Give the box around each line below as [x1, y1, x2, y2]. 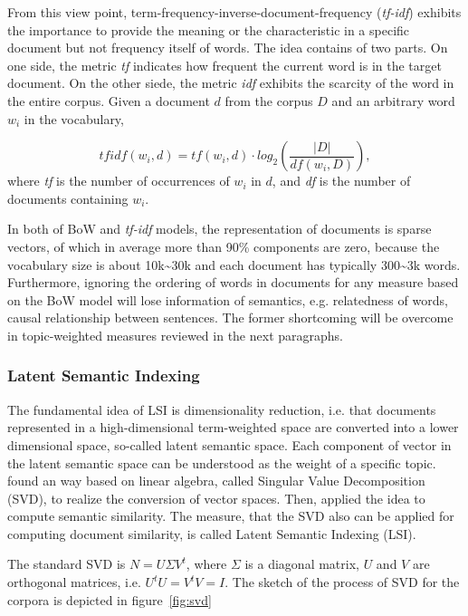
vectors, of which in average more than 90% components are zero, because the [7, 236, 440, 255]
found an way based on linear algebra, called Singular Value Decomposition [7, 471, 425, 490]
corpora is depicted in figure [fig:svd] [7, 590, 212, 609]
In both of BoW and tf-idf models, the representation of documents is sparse [7, 219, 432, 238]
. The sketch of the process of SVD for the [224, 573, 460, 592]
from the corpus [224, 91, 313, 110]
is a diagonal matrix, [244, 554, 359, 573]
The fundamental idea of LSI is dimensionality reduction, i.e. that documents [7, 399, 436, 419]
